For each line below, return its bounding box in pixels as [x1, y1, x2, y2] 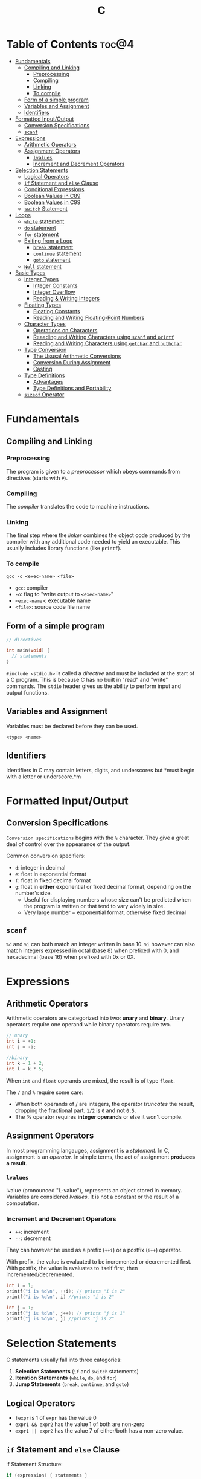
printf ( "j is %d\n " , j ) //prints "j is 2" [6, 1316, 115, 1322]
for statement [24, 231, 59, 238]
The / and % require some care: [6, 1089, 84, 1096]
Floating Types [24, 301, 62, 308]
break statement [33, 243, 74, 250]
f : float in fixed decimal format [14, 876, 91, 884]
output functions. [6, 689, 49, 696]
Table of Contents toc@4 [6, 37, 135, 51]
